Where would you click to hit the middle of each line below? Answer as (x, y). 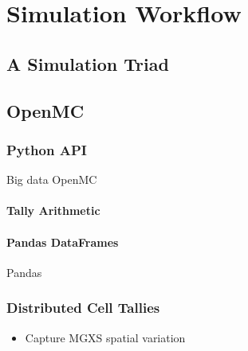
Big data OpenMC (52, 179)
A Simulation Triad (88, 63)
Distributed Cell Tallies (83, 308)
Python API (47, 149)
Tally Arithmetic (53, 211)
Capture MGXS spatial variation (105, 337)
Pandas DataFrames (63, 242)
